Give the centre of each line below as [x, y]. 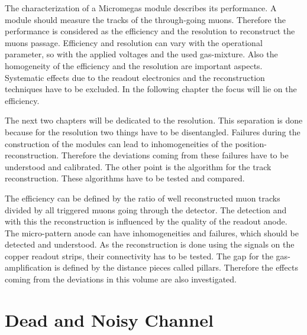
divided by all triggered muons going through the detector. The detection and [146, 209]
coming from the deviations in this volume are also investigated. [121, 279]
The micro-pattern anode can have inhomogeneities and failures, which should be [152, 232]
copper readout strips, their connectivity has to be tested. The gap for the [139, 256]
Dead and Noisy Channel [109, 319]
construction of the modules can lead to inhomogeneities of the [119, 143]
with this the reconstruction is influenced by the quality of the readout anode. [146, 221]
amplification [28, 267]
